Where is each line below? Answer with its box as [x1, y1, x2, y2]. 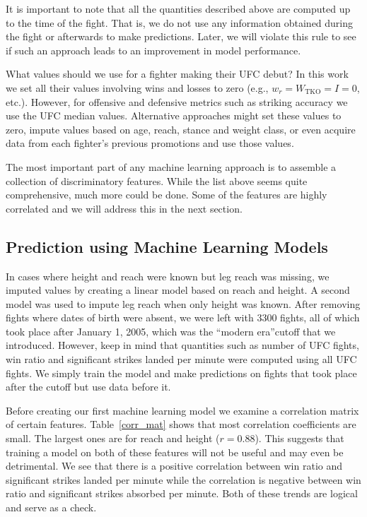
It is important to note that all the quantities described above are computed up [6, 1, 351, 16]
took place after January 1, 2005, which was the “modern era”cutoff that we [6, 323, 336, 338]
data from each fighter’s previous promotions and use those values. [6, 136, 294, 150]
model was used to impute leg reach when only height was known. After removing [6, 296, 361, 311]
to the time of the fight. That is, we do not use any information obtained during [6, 15, 354, 30]
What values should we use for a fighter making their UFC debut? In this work [6, 66, 349, 81]
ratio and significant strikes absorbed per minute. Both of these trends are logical [6, 486, 358, 501]
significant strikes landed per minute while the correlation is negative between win [6, 472, 361, 487]
